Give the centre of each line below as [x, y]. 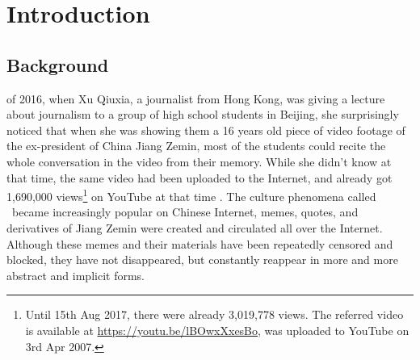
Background [58, 64]
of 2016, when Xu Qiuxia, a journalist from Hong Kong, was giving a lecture [196, 98]
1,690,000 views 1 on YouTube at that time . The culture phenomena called [191, 195]
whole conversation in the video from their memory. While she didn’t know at [199, 161]
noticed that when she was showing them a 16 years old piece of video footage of [206, 130]
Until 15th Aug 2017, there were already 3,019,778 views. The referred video [214, 314]
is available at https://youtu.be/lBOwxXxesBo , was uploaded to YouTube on [217, 330]
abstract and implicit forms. [76, 275]
